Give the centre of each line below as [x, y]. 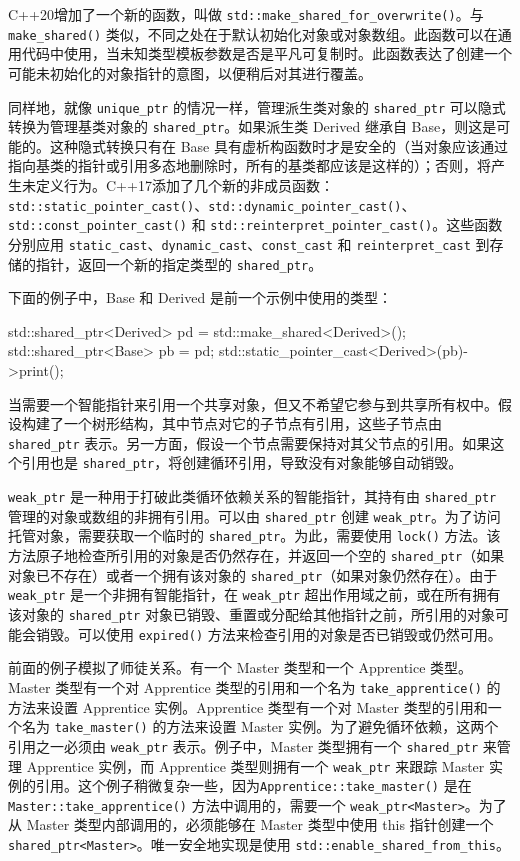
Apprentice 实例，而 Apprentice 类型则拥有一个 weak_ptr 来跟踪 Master [255, 765]
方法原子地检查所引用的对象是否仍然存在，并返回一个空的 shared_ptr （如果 [256, 555]
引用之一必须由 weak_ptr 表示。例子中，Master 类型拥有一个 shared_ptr [243, 745]
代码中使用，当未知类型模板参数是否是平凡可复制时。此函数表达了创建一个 [266, 53]
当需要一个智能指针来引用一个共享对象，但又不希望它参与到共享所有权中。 [253, 403]
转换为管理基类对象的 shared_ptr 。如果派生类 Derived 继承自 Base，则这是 [252, 126]
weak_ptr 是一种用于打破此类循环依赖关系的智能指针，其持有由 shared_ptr [252, 496]
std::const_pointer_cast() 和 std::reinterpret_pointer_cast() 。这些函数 [255, 224]
